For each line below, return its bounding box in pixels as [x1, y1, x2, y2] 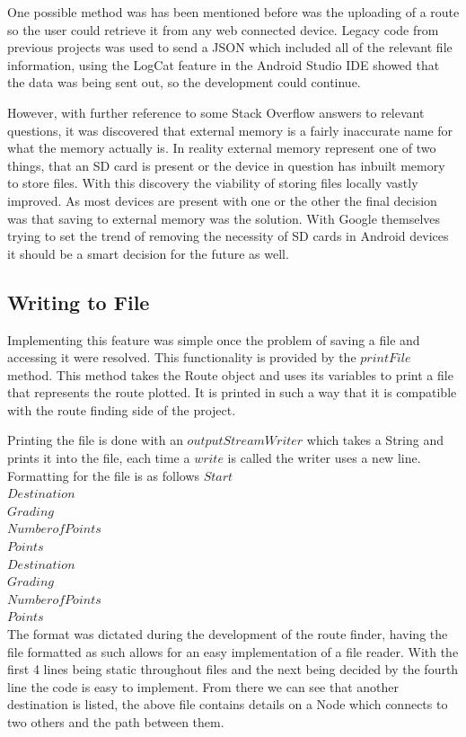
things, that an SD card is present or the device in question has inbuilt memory [7, 155, 445, 174]
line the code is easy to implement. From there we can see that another [7, 677, 400, 696]
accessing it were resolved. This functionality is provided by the [7, 348, 356, 367]
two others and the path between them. [7, 712, 224, 731]
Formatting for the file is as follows [7, 466, 200, 484]
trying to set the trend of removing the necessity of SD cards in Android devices [7, 226, 449, 245]
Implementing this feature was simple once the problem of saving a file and [7, 330, 420, 349]
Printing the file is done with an [7, 431, 183, 449]
